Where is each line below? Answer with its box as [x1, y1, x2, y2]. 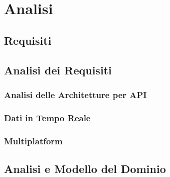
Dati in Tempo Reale [4, 111, 91, 124]
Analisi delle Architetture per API [4, 88, 147, 101]
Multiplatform [4, 134, 63, 147]
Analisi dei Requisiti [4, 62, 112, 77]
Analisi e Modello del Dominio [4, 160, 166, 176]
